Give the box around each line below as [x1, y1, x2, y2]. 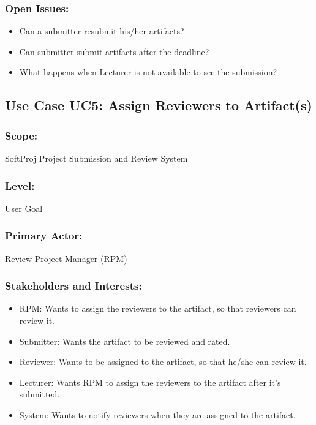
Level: [5, 178, 35, 193]
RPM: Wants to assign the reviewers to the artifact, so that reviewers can [19, 302, 296, 315]
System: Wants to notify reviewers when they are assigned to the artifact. [19, 408, 296, 421]
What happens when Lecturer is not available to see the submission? [19, 66, 277, 78]
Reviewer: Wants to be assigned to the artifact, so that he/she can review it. [19, 355, 307, 368]
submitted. [19, 388, 60, 401]
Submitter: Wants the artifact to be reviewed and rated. [19, 334, 230, 347]
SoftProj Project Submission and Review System [5, 152, 188, 164]
